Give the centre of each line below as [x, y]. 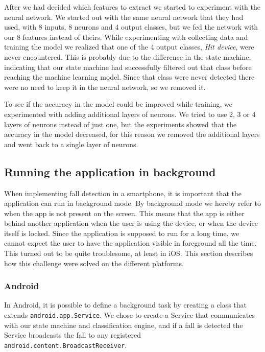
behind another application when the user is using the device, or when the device [131, 223]
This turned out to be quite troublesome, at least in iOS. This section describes [129, 253]
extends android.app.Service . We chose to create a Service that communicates [129, 315]
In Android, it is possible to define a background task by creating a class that [126, 305]
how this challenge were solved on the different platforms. [94, 263]
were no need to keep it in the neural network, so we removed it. [105, 87]
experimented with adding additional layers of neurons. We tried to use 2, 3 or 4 [130, 114]
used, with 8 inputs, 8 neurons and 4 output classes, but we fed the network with [131, 27]
